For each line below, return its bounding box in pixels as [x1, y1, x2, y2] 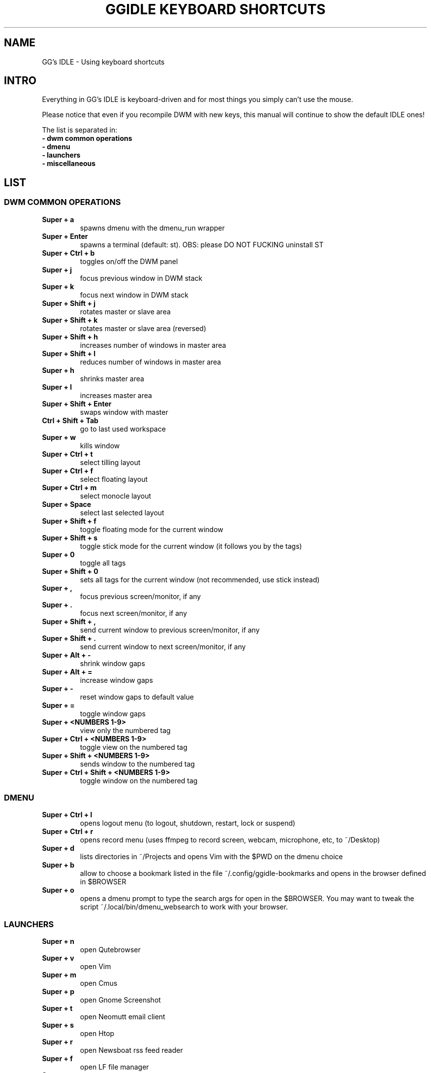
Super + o [42, 886, 74, 895]
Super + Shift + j [42, 299, 96, 307]
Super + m [42, 971, 77, 979]
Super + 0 [42, 550, 75, 559]
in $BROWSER [80, 877, 126, 886]
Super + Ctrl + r [42, 827, 93, 836]
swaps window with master [80, 407, 168, 416]
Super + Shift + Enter [42, 399, 112, 408]
